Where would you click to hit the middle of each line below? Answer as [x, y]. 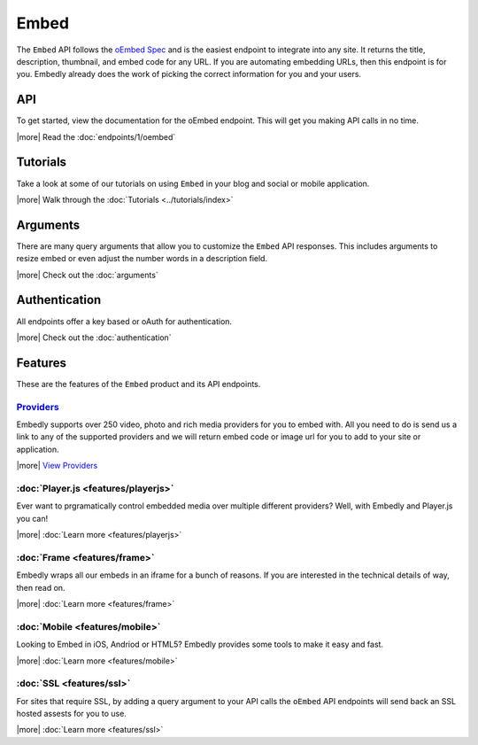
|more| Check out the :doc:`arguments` [87, 275]
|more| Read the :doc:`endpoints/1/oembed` [96, 136]
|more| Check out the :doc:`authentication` [94, 338]
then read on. [41, 587]
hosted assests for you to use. [72, 714]
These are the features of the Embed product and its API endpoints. [139, 384]
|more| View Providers [57, 466]
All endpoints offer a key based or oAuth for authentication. [124, 321]
